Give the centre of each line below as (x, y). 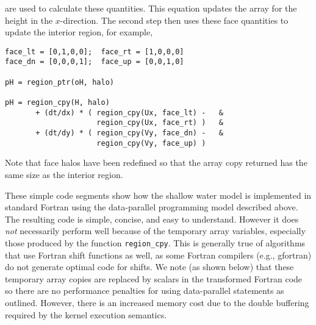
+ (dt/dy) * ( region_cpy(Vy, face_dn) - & (129, 133)
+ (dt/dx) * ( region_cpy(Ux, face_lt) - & (129, 112)
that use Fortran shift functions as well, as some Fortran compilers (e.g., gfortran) (158, 255)
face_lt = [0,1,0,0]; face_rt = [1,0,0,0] (95, 52)
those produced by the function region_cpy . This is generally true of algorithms (155, 242)
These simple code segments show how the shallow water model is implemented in (158, 195)
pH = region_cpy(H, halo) (57, 103)
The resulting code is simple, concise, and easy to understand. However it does (152, 219)
